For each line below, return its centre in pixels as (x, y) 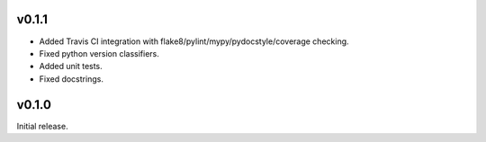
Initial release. (42, 126)
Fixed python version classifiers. (99, 53)
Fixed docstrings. (71, 79)
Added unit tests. (71, 67)
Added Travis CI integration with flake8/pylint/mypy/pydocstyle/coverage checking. (194, 41)
